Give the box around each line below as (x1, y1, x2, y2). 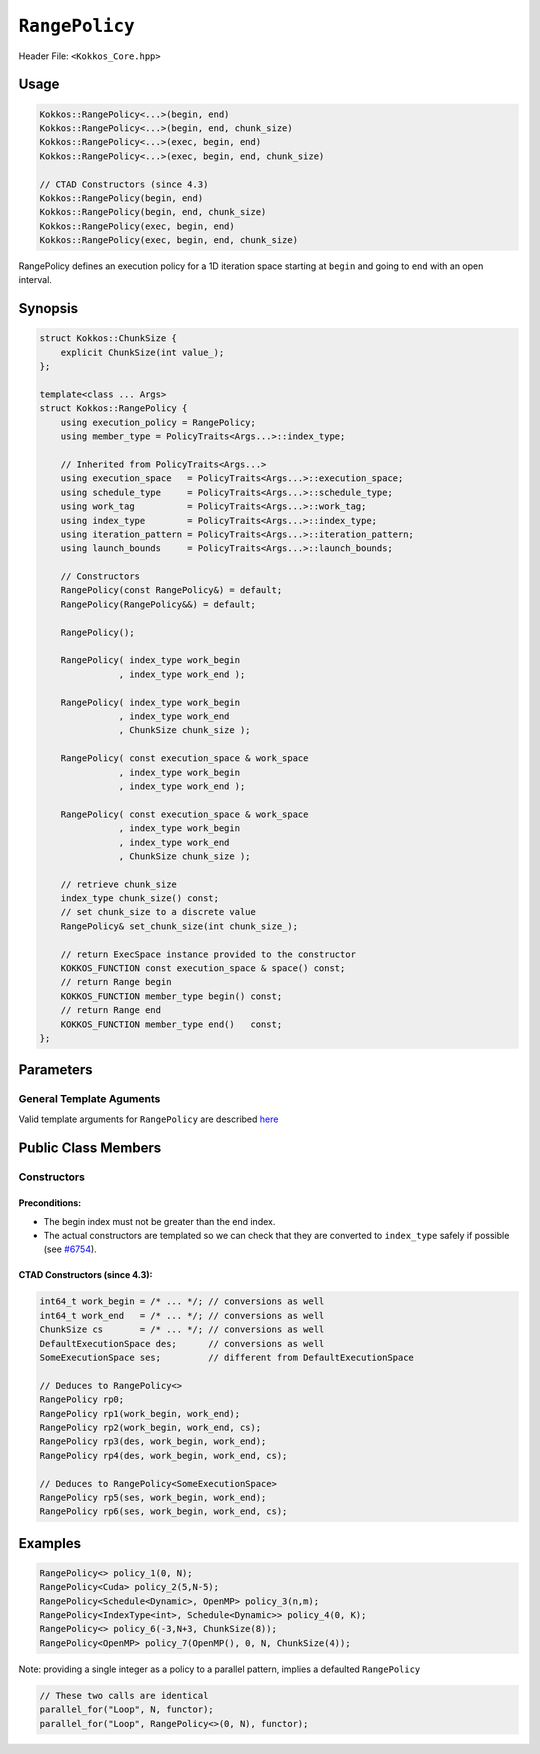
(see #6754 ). (43, 1243, 97, 1255)
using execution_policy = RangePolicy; (60, 416, 257, 428)
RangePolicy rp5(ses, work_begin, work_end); (39, 1491, 267, 1503)
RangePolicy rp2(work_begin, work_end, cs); (39, 1421, 262, 1433)
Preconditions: (18, 1197, 82, 1209)
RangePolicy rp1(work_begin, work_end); (39, 1408, 240, 1419)
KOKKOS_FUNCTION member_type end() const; (60, 1018, 283, 1030)
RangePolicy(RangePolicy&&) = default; (60, 598, 257, 610)
